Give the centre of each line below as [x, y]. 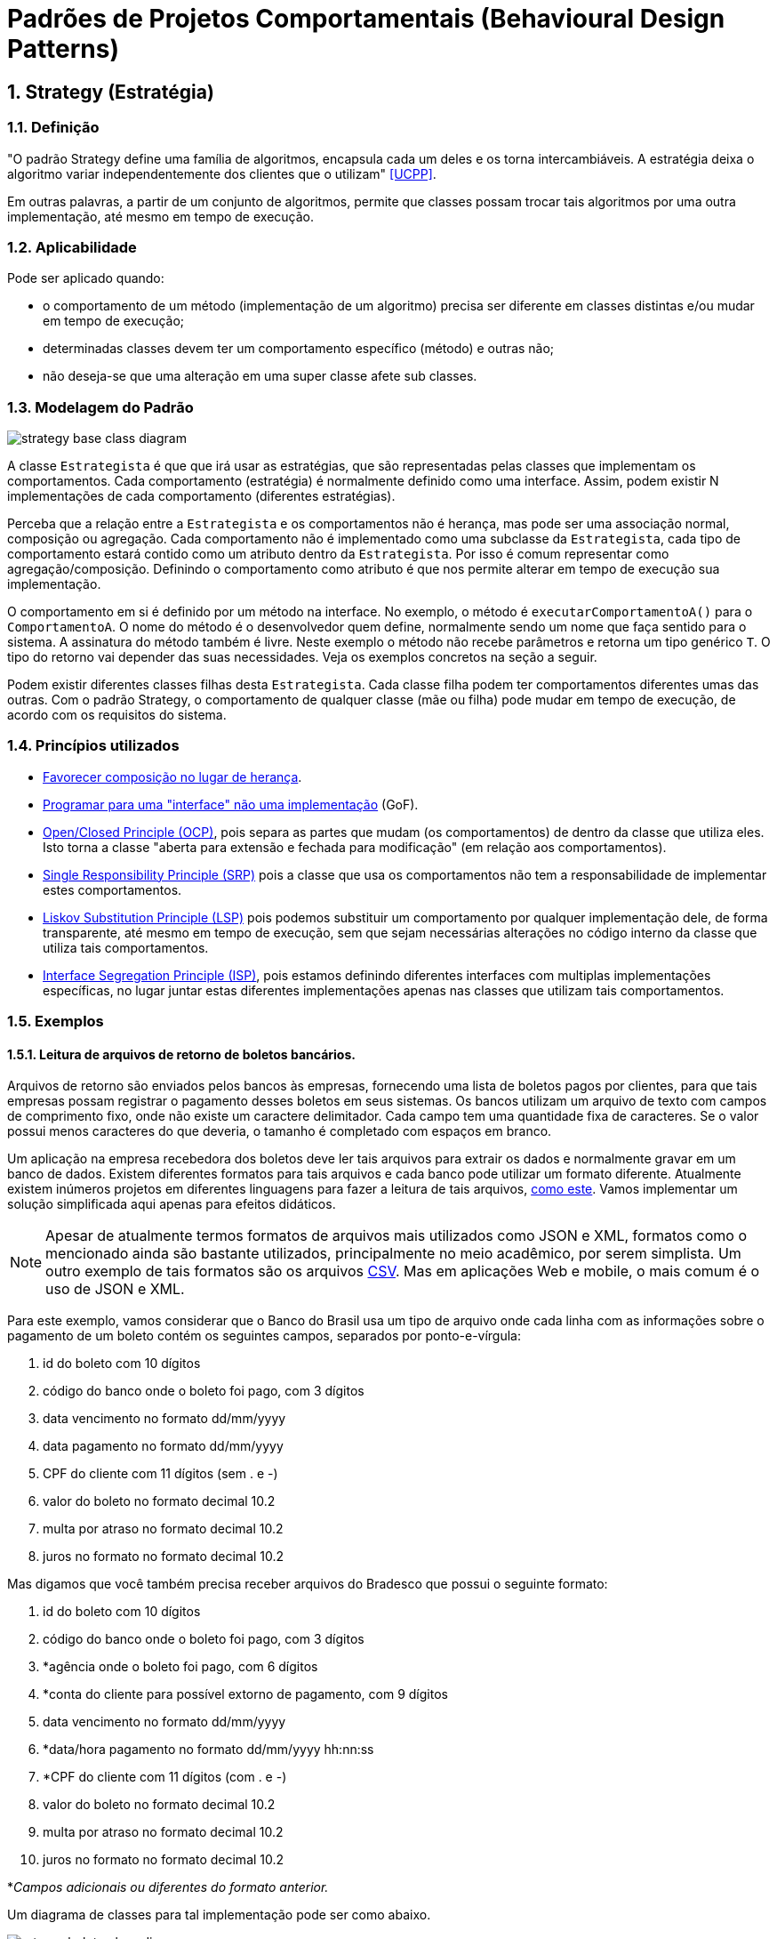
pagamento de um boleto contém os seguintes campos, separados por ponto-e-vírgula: [264, 1336]
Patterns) [63, 49]
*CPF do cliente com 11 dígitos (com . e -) [165, 1777]
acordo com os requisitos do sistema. [117, 715]
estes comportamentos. [112, 889]
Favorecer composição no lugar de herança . [172, 776]
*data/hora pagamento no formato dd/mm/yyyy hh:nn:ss [208, 1750]
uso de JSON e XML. [115, 1289]
